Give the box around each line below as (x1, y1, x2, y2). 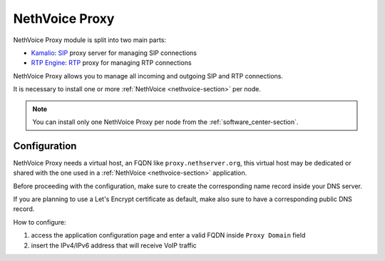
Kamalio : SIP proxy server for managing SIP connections (31, 48, 197, 57)
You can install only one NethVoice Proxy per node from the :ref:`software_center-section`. (32, 118, 299, 126)
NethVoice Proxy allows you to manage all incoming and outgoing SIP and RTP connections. (13, 71, 284, 80)
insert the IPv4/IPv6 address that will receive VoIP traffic (31, 241, 197, 250)
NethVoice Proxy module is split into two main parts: (13, 36, 167, 44)
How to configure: (13, 217, 67, 226)
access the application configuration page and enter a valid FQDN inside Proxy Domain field (31, 231, 306, 240)
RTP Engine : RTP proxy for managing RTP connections (31, 58, 192, 67)
